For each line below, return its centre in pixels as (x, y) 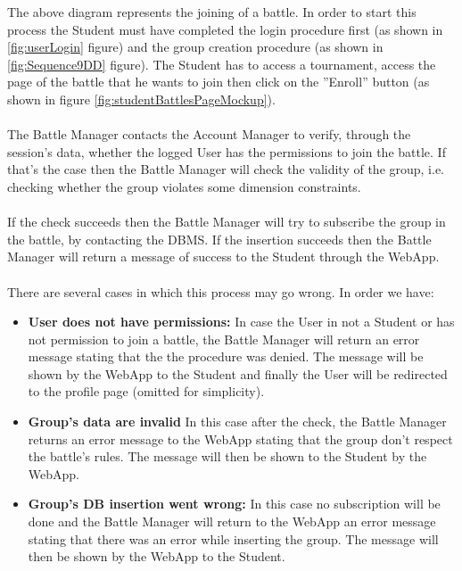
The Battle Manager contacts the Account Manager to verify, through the (209, 134)
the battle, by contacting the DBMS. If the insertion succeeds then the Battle (219, 239)
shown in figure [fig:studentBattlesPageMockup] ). (141, 99)
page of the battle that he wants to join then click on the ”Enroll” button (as (219, 82)
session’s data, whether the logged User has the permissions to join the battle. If (227, 151)
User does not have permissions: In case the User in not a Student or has (241, 322)
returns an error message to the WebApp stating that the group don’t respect (240, 439)
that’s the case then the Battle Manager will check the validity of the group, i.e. (226, 169)
